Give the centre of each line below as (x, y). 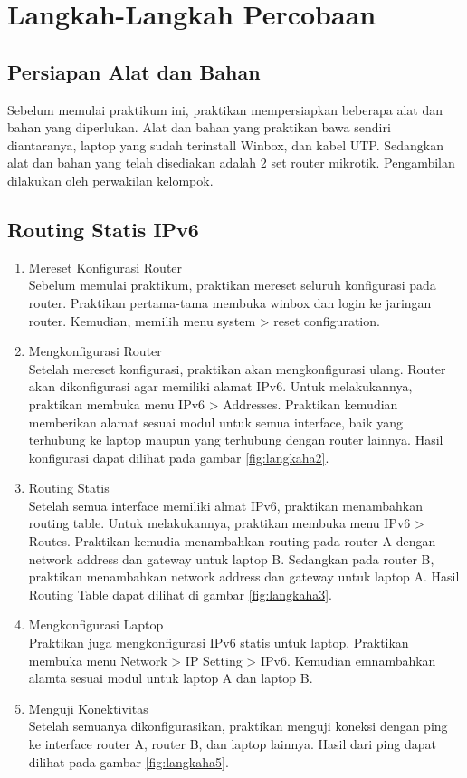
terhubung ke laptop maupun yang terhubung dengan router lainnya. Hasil (236, 440)
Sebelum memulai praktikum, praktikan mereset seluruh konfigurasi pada (232, 285)
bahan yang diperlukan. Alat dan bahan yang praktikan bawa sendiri (199, 127)
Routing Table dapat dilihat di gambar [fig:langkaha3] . (180, 594)
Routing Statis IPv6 (103, 229)
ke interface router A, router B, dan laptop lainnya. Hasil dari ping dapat (232, 744)
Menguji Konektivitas (88, 708)
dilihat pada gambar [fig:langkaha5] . (129, 761)
